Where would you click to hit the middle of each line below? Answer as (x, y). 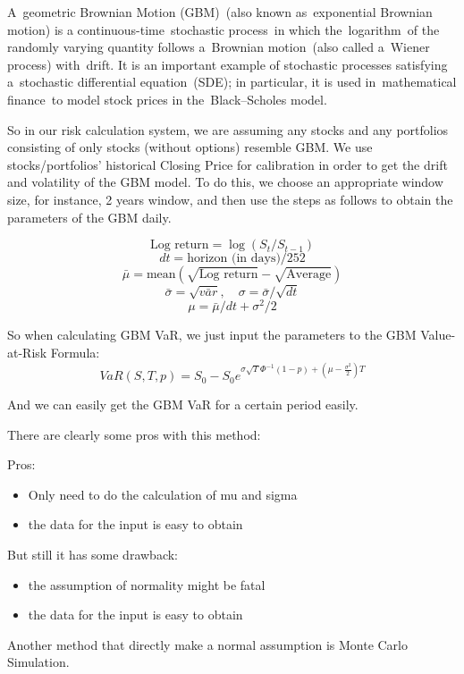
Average (309, 275)
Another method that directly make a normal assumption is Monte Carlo (207, 644)
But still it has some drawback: (93, 555)
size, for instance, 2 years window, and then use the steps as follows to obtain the (230, 199)
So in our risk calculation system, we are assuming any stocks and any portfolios (228, 129)
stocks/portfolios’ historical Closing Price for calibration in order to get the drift (228, 164)
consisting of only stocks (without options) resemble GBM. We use (190, 147)
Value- (438, 335)
